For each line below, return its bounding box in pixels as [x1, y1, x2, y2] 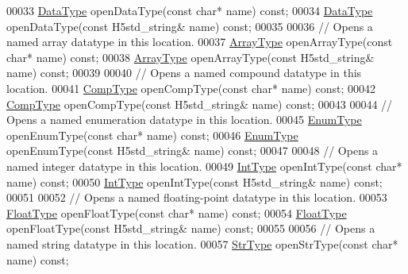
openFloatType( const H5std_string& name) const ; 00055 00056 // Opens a [6, 220, 375, 237]
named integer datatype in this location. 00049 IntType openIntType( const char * [6, 157, 402, 174]
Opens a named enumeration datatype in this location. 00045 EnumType [6, 111, 362, 128]
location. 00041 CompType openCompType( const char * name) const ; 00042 [6, 79, 375, 96]
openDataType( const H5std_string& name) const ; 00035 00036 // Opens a [6, 17, 373, 34]
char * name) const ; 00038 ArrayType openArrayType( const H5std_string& [6, 48, 375, 65]
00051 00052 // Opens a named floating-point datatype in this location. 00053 [6, 189, 387, 206]
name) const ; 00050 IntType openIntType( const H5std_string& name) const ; [6, 173, 383, 190]
